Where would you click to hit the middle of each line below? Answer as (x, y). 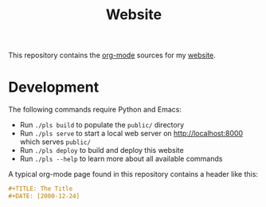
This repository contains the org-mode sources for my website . (112, 55)
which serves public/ (55, 142)
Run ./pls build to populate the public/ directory (102, 125)
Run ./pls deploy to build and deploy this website (102, 150)
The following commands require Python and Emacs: (95, 110)
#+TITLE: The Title (41, 189)
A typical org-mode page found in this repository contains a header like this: (133, 174)
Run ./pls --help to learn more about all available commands (121, 159)
